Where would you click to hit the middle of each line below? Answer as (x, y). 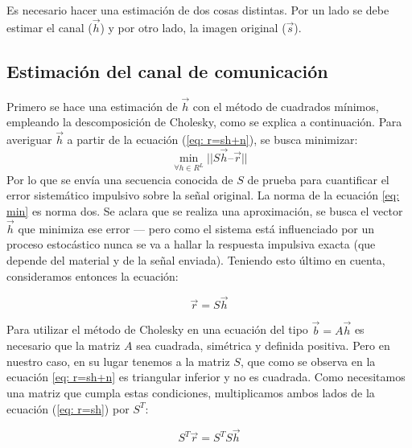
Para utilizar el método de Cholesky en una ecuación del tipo (157, 329)
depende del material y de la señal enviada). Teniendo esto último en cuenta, (196, 260)
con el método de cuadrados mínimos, (286, 106)
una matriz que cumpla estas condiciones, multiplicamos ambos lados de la (191, 393)
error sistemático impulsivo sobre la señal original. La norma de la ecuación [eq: (203, 195)
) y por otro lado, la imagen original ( (193, 27)
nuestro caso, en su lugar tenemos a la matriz (118, 361)
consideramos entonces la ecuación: (93, 275)
